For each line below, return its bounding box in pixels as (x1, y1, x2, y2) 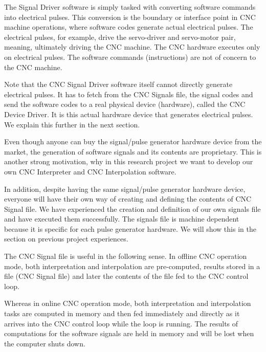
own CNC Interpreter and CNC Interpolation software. (4, 166, 176, 177)
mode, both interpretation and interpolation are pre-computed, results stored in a (4, 260, 260, 271)
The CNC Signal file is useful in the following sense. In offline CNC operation (4, 251, 247, 261)
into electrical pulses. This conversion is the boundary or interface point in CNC (4, 11, 256, 22)
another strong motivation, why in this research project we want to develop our (4, 156, 253, 167)
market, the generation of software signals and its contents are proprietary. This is (4, 146, 262, 157)
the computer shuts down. (4, 338, 85, 348)
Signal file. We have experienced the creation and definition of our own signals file (4, 203, 261, 214)
